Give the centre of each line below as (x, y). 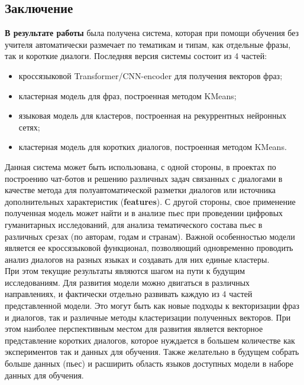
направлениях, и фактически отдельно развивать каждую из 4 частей (129, 294)
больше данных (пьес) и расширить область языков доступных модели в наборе (149, 363)
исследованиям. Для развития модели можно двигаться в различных (127, 282)
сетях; (29, 127)
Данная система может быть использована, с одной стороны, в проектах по (140, 166)
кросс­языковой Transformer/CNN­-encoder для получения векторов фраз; (151, 75)
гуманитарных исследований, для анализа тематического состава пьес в (134, 224)
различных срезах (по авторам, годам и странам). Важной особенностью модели (150, 236)
